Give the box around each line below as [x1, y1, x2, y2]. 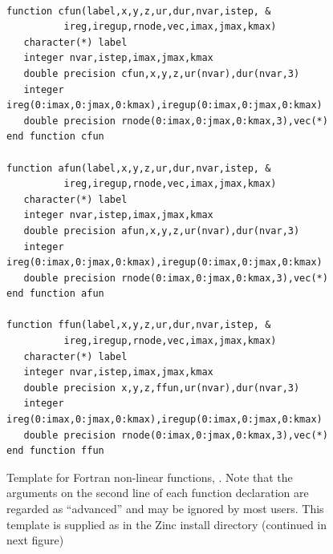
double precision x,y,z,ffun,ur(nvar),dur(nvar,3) [23, 382, 300, 394]
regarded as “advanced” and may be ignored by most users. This [6, 500, 324, 516]
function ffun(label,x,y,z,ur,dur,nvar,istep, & [6, 319, 271, 331]
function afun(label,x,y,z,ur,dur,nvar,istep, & [6, 162, 271, 174]
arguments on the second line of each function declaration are [6, 484, 309, 501]
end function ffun [6, 445, 104, 457]
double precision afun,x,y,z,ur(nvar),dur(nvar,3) [23, 224, 300, 237]
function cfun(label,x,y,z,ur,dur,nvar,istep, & [6, 5, 271, 17]
